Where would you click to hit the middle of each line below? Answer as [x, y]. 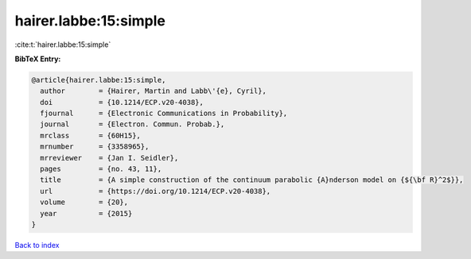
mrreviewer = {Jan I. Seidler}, [109, 158]
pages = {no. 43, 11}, [101, 169]
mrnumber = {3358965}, [95, 147]
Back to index [37, 245]
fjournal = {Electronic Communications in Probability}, [164, 114]
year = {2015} [86, 213]
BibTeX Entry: [38, 59]
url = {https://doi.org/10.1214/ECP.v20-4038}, [156, 191]
